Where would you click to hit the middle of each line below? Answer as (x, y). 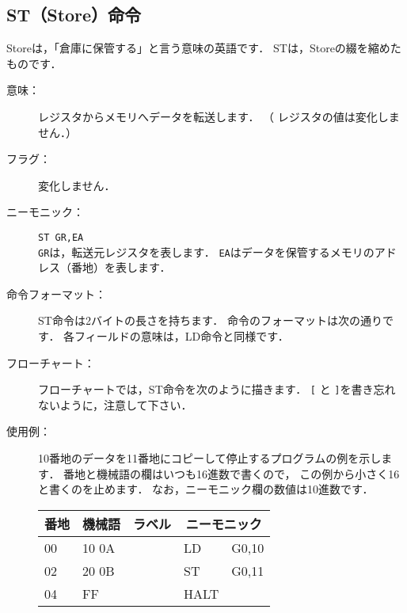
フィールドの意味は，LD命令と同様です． (182, 336)
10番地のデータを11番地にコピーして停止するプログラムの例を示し (210, 458)
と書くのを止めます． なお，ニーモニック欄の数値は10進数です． (206, 489)
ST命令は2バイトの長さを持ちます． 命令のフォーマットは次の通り (210, 320)
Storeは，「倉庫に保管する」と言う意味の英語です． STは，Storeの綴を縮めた (204, 48)
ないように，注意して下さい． (115, 404)
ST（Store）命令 (74, 15)
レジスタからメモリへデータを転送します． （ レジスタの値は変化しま (219, 116)
